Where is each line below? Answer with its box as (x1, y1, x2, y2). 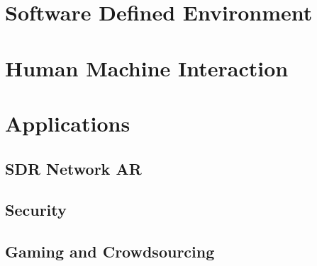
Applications (5, 108, 130, 137)
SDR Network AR (5, 157, 142, 179)
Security (5, 199, 67, 221)
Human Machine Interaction (5, 53, 289, 82)
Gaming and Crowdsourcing (5, 241, 215, 262)
